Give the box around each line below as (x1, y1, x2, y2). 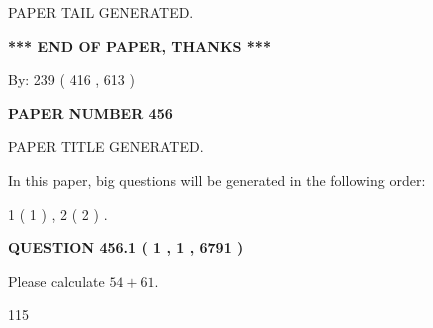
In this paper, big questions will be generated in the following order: (8, 169, 426, 190)
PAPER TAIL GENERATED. (8, 2, 194, 22)
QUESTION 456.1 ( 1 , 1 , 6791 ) (8, 237, 244, 258)
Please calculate (8, 270, 105, 291)
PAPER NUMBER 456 (8, 102, 173, 123)
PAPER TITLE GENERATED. (8, 136, 204, 157)
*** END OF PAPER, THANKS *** (8, 35, 271, 56)
